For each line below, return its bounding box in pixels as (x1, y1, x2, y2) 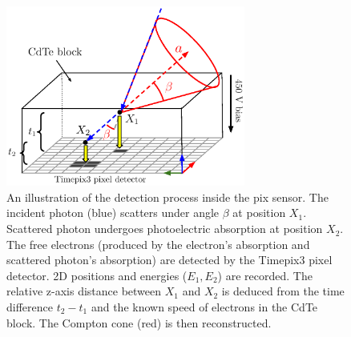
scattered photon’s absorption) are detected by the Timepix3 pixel (6, 251, 333, 268)
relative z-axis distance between (6, 283, 162, 299)
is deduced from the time (221, 283, 345, 299)
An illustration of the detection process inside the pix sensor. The (6, 188, 329, 205)
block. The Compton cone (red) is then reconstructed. (6, 314, 272, 331)
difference (6, 299, 53, 315)
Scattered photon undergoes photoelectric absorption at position (6, 220, 323, 237)
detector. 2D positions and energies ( (6, 267, 188, 283)
